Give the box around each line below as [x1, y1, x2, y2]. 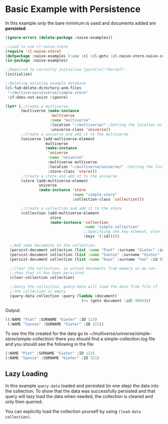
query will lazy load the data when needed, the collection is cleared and [5, 393, 153, 399]
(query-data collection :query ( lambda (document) [9, 293, 117, 298]
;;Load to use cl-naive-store [5, 44, 68, 49]
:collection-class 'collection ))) [72, 197, 144, 202]
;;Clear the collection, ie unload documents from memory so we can [9, 266, 155, 271]
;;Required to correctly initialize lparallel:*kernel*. [5, 67, 126, 72]
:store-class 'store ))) [47, 169, 97, 174]
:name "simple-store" [72, 192, 117, 197]
